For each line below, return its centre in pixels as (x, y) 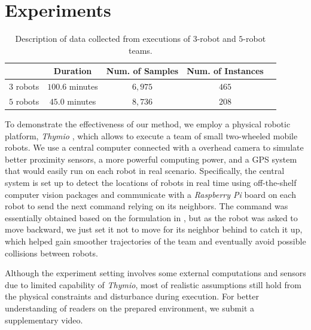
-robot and (217, 39)
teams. (140, 50)
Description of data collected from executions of (103, 39)
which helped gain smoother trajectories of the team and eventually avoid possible (155, 241)
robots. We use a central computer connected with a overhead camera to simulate (154, 147)
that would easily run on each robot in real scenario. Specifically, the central (145, 171)
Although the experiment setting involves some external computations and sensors (155, 273)
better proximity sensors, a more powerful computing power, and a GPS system (151, 159)
